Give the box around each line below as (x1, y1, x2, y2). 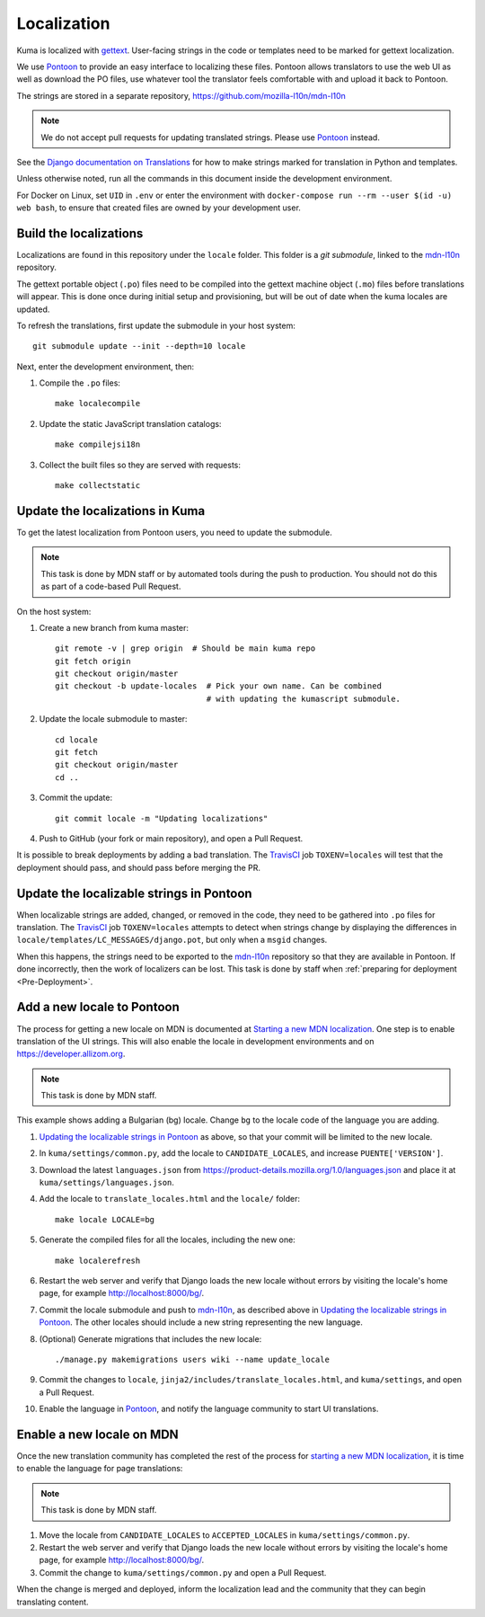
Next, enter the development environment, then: (16, 360, 195, 372)
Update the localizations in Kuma (16, 503, 206, 519)
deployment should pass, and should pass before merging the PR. (16, 862, 260, 873)
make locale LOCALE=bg (55, 1214, 155, 1224)
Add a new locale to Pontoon (16, 1000, 180, 1015)
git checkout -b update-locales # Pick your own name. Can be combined (55, 681, 382, 691)
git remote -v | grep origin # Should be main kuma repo (55, 644, 316, 653)
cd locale (55, 734, 98, 745)
